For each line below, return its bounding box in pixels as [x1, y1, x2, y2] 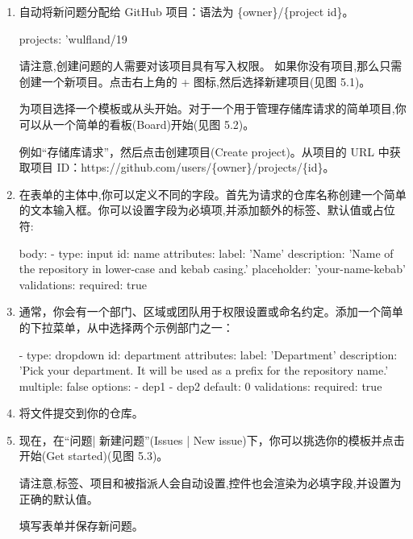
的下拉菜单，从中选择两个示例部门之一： [19, 318, 234, 335]
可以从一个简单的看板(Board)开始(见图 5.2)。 [19, 115, 255, 132]
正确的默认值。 [19, 490, 98, 507]
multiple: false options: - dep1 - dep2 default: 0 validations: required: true [19, 377, 382, 394]
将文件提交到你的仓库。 [19, 404, 144, 421]
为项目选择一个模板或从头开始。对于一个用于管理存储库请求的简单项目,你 [19, 100, 407, 117]
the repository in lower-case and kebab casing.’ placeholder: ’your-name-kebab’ [19, 260, 406, 277]
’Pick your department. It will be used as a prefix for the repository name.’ [19, 362, 389, 379]
